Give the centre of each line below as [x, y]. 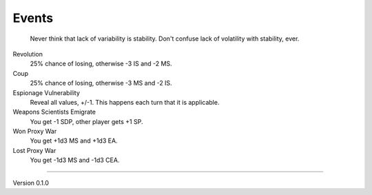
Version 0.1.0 [31, 183]
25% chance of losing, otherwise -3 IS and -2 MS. [101, 64]
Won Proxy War [35, 132]
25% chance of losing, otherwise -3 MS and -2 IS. [101, 83]
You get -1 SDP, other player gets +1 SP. [86, 121]
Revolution [28, 54]
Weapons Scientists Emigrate [54, 112]
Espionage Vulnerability [46, 92]
